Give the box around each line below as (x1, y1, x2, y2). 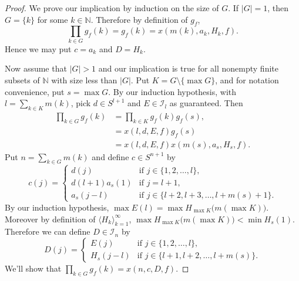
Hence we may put (5, 42, 72, 55)
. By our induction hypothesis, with (108, 85, 237, 97)
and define (92, 150, 129, 162)
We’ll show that (5, 262, 62, 274)
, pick (70, 97, 91, 109)
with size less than (51, 73, 117, 86)
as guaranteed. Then (169, 97, 243, 109)
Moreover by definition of (5, 212, 96, 225)
